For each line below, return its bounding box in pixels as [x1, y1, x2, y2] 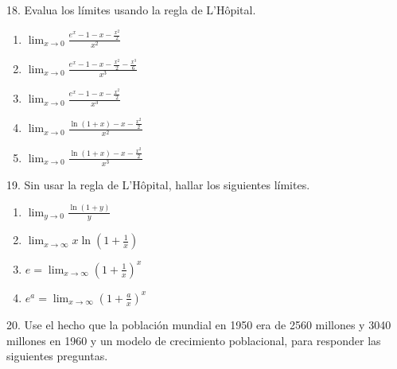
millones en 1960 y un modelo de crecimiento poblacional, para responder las [6, 332, 381, 348]
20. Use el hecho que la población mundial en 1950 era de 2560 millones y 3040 [6, 316, 391, 332]
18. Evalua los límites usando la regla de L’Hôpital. [6, 2, 256, 17]
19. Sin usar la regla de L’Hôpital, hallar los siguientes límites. [6, 176, 310, 192]
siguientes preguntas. [6, 348, 108, 364]
